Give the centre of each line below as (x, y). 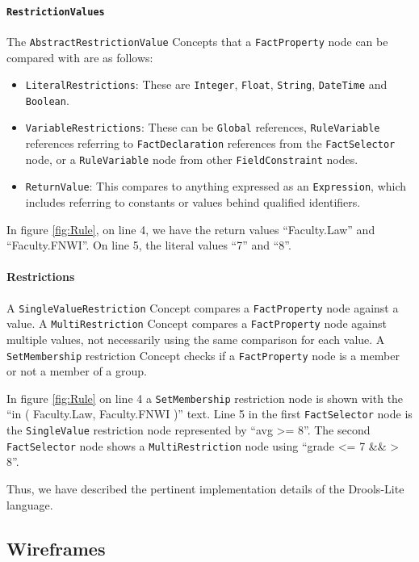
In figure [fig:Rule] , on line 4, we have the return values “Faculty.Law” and (191, 229)
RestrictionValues (56, 12)
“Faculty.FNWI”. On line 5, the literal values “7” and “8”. (149, 245)
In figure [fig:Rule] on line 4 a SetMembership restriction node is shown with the (205, 398)
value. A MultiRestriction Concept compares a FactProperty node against (197, 323)
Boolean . (47, 100)
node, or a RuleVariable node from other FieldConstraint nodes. (192, 159)
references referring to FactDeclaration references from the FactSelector (210, 143)
